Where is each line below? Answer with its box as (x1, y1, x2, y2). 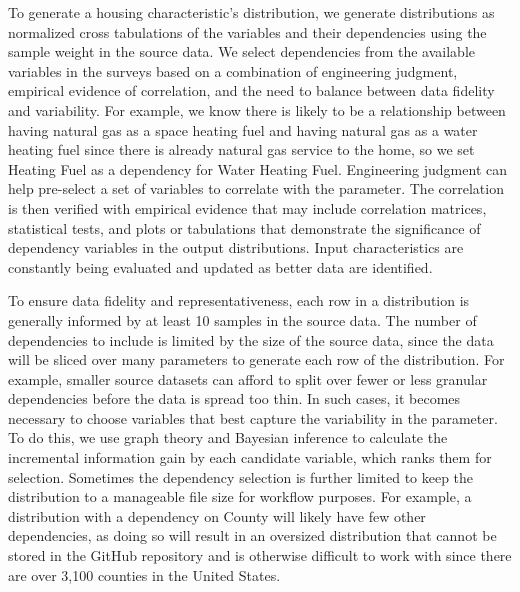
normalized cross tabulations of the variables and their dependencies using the (8, 21, 487, 42)
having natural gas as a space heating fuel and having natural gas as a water (8, 119, 478, 140)
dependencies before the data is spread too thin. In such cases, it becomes (8, 388, 461, 409)
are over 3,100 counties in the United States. (8, 564, 281, 585)
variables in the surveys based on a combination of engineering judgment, (8, 60, 458, 81)
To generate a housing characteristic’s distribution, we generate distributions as (8, 2, 495, 22)
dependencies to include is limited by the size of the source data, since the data (8, 329, 494, 350)
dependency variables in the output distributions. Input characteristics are (8, 237, 464, 258)
